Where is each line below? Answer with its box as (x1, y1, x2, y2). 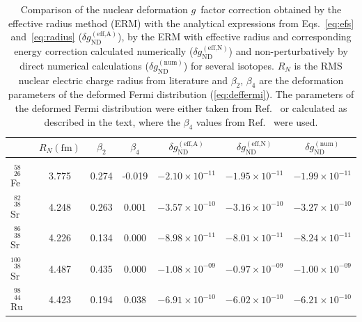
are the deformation (259, 72, 344, 87)
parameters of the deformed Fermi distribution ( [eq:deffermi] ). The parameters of (8, 87, 354, 102)
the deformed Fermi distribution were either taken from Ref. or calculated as (15, 100, 347, 115)
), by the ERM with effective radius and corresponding (118, 29, 352, 44)
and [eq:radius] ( (10, 29, 82, 44)
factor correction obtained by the (200, 2, 342, 16)
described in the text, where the (44, 114, 180, 129)
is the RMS (294, 58, 343, 72)
